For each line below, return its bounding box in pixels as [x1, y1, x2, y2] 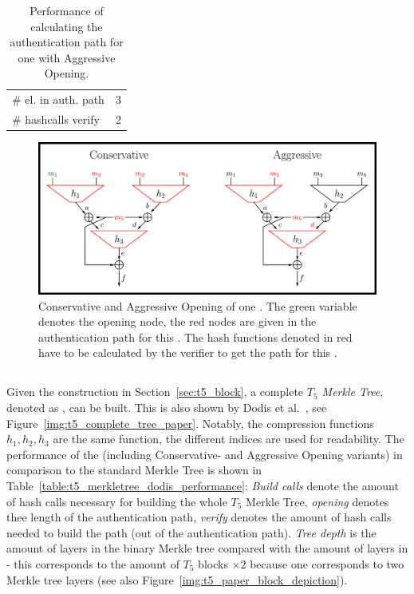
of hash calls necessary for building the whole [6, 493, 227, 509]
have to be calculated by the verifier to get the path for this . [38, 344, 337, 361]
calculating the [30, 18, 103, 34]
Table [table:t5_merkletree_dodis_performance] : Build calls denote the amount [6, 477, 399, 493]
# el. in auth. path [12, 91, 104, 108]
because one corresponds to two [250, 555, 404, 572]
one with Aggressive [18, 49, 116, 65]
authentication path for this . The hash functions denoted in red [38, 328, 353, 345]
